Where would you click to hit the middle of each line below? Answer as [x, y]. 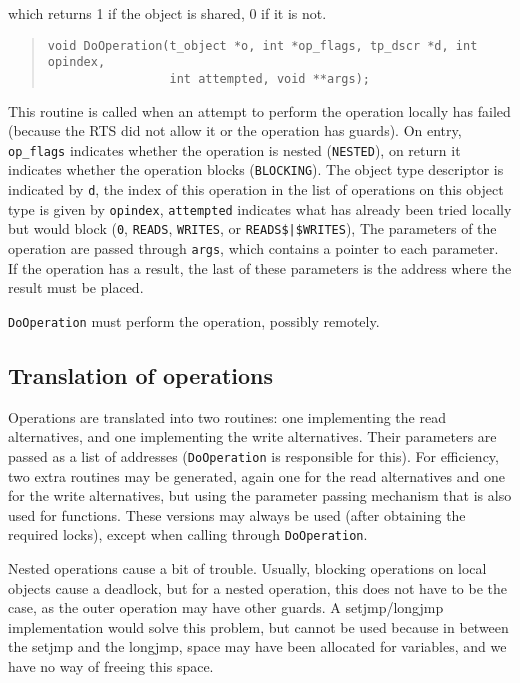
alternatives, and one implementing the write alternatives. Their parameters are [252, 436]
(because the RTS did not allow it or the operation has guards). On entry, [235, 130]
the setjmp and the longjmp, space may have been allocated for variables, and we [257, 646]
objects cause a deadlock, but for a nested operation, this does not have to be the [257, 587]
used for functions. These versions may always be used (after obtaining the [237, 514]
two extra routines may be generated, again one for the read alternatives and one [256, 475]
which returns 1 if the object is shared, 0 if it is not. [167, 13]
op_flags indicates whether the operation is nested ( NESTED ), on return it [234, 149]
